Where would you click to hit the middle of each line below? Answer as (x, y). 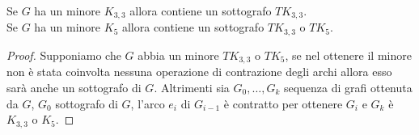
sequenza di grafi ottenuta (348, 87)
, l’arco (148, 103)
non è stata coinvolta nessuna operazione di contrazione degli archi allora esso (199, 72)
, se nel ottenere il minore (348, 55)
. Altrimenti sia (192, 87)
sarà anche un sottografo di (74, 87)
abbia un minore (178, 55)
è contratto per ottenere (283, 103)
